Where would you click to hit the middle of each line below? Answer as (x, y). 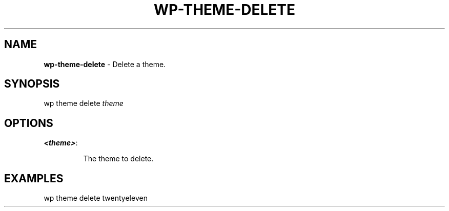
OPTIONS (29, 123)
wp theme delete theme (84, 103)
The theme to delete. (118, 159)
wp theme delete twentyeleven (96, 198)
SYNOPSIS (32, 84)
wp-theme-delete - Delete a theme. (105, 64)
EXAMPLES (34, 178)
